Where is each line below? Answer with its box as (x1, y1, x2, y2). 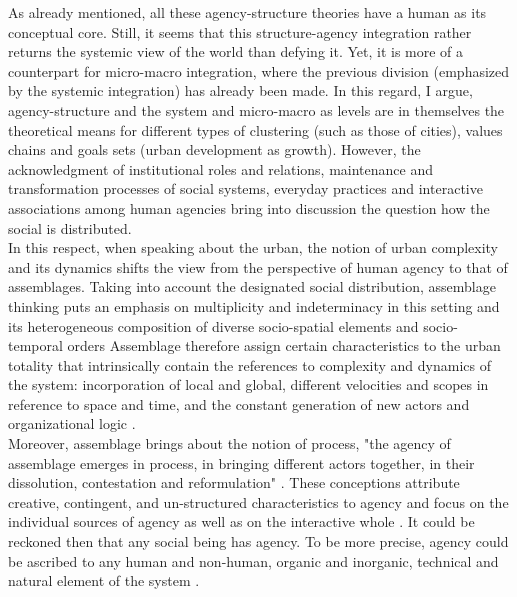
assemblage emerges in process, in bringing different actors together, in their (8, 452, 475, 473)
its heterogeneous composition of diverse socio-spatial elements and (8, 315, 419, 336)
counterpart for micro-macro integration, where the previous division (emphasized (8, 60, 510, 81)
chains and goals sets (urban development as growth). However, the (8, 139, 421, 160)
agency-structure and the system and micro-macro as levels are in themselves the (8, 99, 505, 120)
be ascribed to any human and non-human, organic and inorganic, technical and (8, 550, 499, 571)
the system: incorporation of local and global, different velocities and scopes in (8, 374, 489, 395)
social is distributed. (8, 217, 132, 238)
